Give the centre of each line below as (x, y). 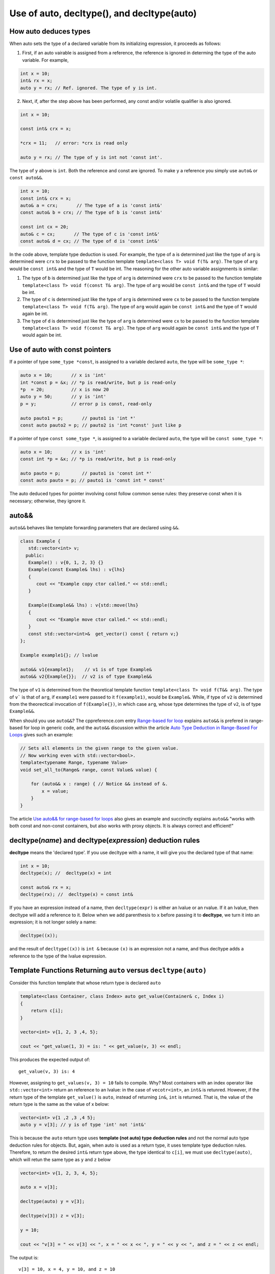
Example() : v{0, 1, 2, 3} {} (66, 562)
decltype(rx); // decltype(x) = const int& (77, 895)
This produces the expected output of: (50, 1059)
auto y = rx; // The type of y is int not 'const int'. (91, 157)
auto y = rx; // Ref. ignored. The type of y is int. (89, 88)
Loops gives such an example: (41, 735)
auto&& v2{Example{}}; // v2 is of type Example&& (86, 677)
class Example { (40, 541)
